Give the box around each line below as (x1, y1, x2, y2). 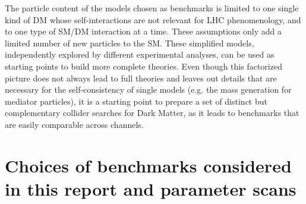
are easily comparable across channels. (5, 118, 144, 130)
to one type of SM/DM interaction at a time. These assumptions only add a (5, 25, 282, 37)
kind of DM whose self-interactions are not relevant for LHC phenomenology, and (5, 13, 301, 26)
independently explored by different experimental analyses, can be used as (5, 48, 275, 61)
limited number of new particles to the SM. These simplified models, (5, 36, 254, 49)
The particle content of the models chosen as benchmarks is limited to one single (5, 2, 299, 14)
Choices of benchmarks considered (5, 153, 292, 177)
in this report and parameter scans (5, 176, 296, 200)
